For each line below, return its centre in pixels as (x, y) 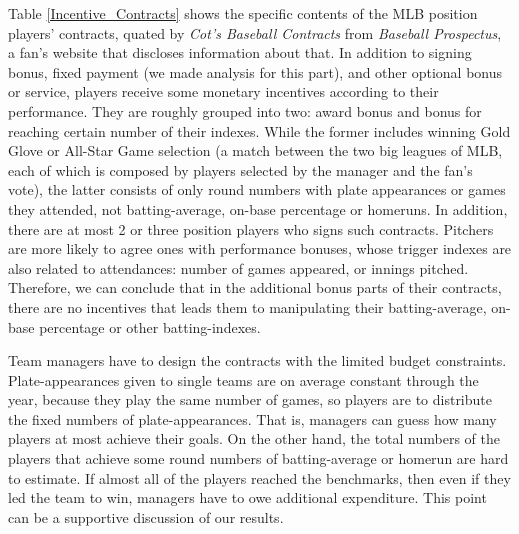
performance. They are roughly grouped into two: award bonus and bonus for (245, 110)
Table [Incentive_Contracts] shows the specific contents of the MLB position (243, 13)
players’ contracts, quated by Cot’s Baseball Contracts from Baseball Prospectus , (255, 32)
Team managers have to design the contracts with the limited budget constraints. (257, 360)
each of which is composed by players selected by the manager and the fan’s (240, 169)
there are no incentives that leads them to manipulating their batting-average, (247, 306)
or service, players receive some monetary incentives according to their (223, 91)
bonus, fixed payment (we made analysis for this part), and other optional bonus (255, 71)
